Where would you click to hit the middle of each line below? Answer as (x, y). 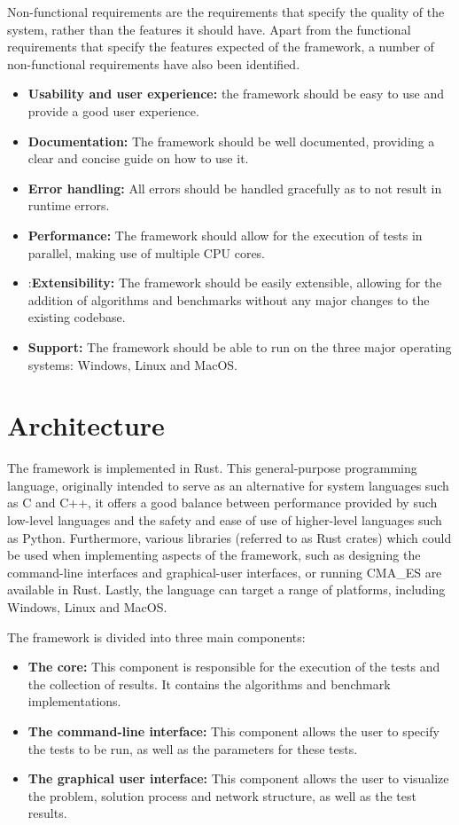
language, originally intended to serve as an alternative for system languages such (228, 485)
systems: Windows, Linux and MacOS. (132, 364)
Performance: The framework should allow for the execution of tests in (225, 235)
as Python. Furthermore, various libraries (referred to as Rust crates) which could (229, 537)
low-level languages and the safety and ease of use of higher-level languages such (225, 520)
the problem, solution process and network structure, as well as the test (222, 795)
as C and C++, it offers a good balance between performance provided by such (222, 503)
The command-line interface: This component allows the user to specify (233, 731)
